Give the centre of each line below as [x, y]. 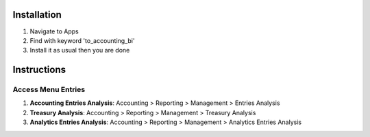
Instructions [39, 70]
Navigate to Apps [54, 31]
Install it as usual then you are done [80, 50]
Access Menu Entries [49, 90]
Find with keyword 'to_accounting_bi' [82, 40]
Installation [37, 15]
